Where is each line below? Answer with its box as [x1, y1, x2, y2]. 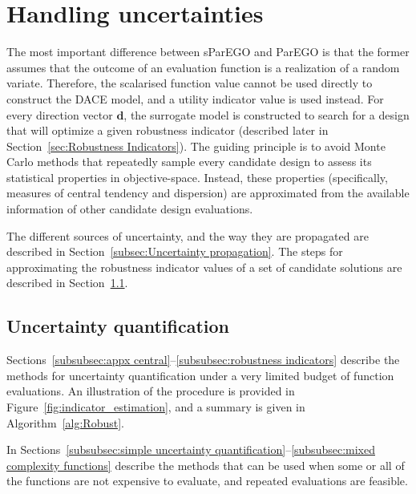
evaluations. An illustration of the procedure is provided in [6, 383, 295, 399]
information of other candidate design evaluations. [6, 200, 253, 217]
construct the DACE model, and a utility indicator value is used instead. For [6, 90, 384, 107]
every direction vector [6, 106, 113, 123]
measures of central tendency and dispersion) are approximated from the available [6, 184, 410, 201]
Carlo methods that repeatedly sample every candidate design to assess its [6, 153, 372, 170]
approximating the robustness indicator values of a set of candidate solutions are [6, 258, 402, 275]
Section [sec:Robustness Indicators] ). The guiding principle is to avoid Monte [6, 137, 386, 154]
